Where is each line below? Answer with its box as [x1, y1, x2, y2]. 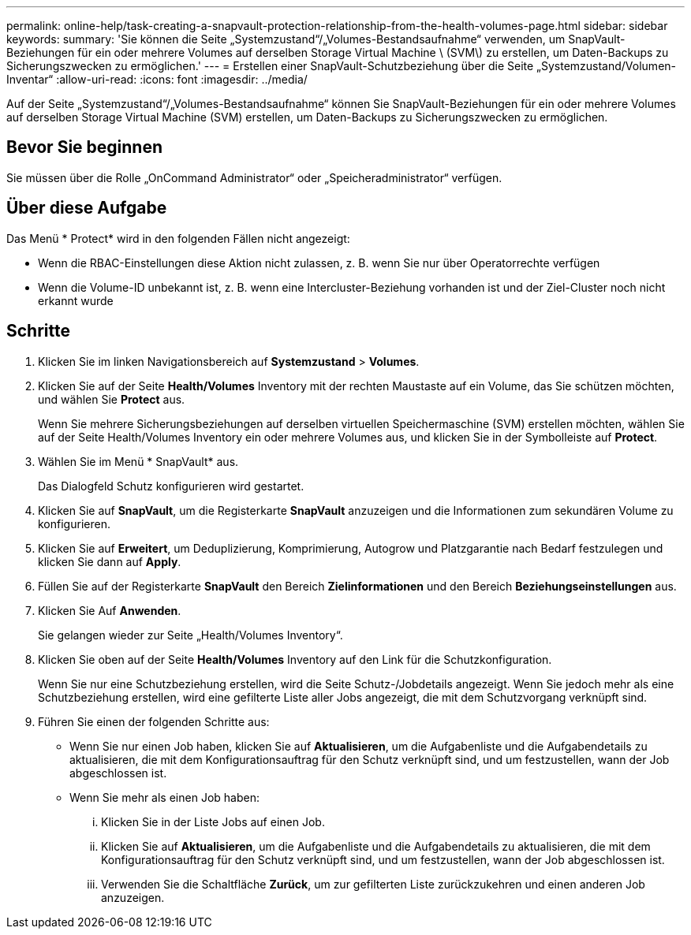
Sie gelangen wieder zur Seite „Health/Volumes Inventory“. [38, 628, 343, 642]
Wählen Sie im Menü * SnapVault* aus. [38, 454, 239, 468]
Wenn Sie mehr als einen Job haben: [69, 790, 260, 804]
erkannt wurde [38, 293, 114, 307]
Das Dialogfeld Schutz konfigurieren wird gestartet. [38, 479, 304, 493]
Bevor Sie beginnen [6, 137, 163, 158]
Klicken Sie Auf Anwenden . [38, 603, 181, 617]
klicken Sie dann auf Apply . [38, 554, 181, 568]
